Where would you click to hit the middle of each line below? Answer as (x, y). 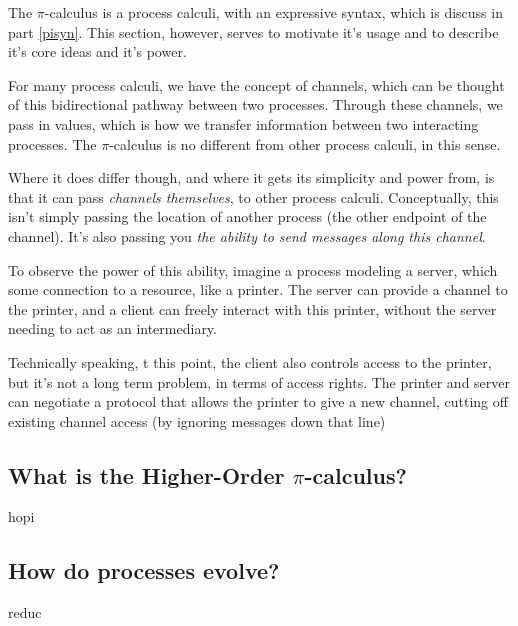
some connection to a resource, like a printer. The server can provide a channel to (258, 289)
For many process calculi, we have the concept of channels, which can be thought (256, 84)
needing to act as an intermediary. (112, 328)
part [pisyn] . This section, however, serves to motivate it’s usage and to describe (253, 31)
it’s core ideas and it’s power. (97, 51)
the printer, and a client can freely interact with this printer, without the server (252, 308)
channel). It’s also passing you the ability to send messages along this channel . (247, 235)
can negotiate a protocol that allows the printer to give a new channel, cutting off (258, 401)
